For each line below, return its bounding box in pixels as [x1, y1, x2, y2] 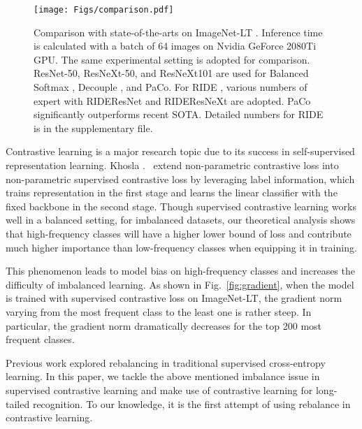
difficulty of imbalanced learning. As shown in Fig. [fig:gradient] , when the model [6, 277, 354, 291]
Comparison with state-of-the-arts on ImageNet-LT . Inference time [34, 24, 323, 39]
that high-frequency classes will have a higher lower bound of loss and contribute [6, 226, 352, 240]
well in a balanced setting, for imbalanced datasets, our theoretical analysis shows [6, 212, 356, 227]
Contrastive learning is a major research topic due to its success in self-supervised [6, 144, 355, 159]
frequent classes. [6, 332, 75, 347]
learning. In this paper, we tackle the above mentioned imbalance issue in [6, 369, 320, 384]
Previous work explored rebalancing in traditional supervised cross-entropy [6, 355, 326, 370]
